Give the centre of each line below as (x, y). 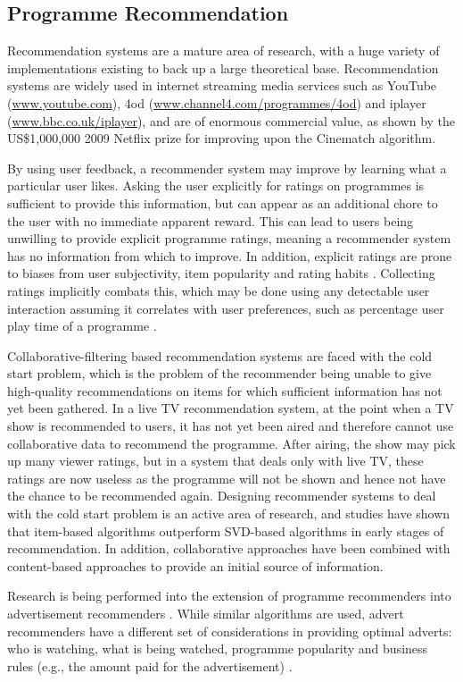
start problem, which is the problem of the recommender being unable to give (219, 373)
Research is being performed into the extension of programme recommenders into (229, 596)
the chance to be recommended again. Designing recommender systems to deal (222, 496)
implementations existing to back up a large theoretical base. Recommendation (223, 67)
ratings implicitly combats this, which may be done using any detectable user (219, 290)
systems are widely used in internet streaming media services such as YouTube (222, 85)
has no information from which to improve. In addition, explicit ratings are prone (230, 255)
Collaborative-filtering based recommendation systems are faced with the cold (220, 355)
